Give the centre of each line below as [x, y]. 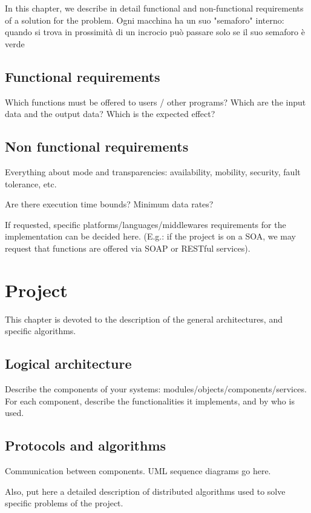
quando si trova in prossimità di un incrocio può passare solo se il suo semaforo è [155, 32]
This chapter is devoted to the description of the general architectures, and [144, 319]
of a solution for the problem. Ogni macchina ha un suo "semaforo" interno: [145, 20]
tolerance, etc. [31, 183]
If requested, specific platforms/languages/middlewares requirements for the [146, 224]
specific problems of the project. [64, 503]
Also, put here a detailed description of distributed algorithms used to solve [145, 491]
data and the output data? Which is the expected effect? [110, 114]
